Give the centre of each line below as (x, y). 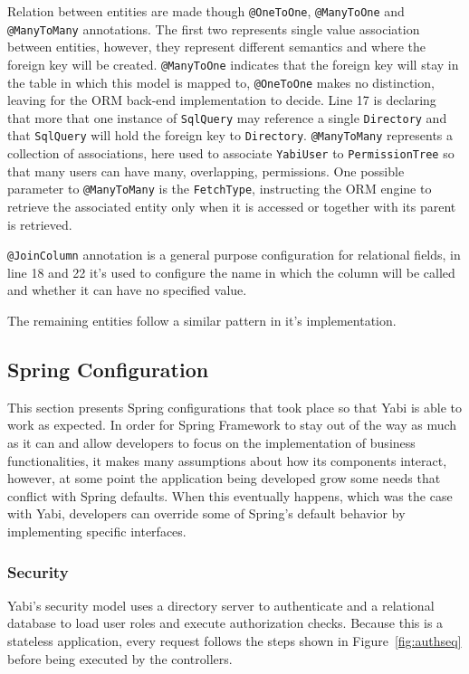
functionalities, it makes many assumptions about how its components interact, (227, 460)
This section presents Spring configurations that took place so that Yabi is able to (234, 407)
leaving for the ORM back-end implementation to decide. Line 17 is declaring (222, 100)
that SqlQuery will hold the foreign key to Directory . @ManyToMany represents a (230, 135)
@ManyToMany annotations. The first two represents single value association (214, 28)
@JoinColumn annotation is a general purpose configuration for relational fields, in (234, 255)
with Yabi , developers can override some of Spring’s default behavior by (206, 513)
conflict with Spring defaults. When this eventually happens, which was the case (230, 495)
